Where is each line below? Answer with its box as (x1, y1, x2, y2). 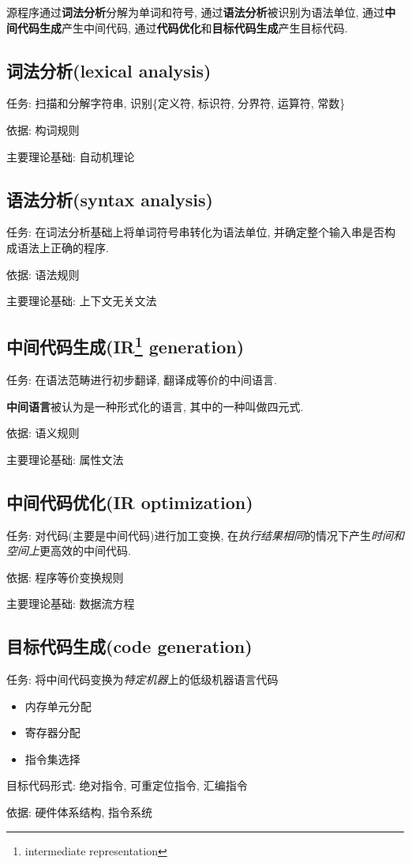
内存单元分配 (24, 697, 92, 714)
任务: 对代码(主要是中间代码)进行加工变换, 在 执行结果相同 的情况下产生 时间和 (6, 526, 404, 543)
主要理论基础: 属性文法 (6, 451, 124, 467)
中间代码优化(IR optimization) (6, 489, 253, 514)
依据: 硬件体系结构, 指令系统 (6, 804, 153, 821)
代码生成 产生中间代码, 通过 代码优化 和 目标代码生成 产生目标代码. (17, 19, 348, 36)
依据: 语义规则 (6, 424, 80, 441)
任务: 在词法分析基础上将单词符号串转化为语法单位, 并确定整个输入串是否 (6, 224, 385, 240)
